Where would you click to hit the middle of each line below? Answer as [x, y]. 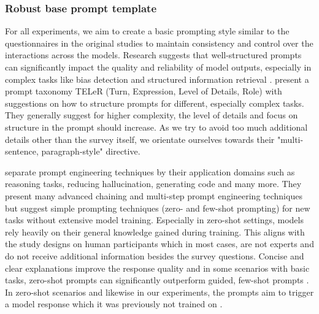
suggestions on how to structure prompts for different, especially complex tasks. [155, 103]
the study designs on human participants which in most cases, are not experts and [159, 244]
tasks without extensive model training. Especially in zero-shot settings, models [154, 220]
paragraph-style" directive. [91, 151]
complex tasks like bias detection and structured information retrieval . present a [157, 79]
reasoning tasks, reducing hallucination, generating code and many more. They [153, 184]
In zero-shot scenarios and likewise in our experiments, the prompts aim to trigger [159, 292]
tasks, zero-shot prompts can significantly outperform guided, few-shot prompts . [157, 280]
